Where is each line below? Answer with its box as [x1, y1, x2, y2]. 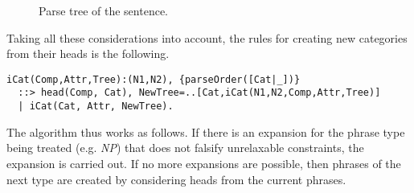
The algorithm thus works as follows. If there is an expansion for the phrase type [6, 123, 405, 140]
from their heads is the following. [6, 45, 170, 62]
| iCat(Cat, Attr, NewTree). [18, 101, 174, 113]
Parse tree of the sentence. [39, 2, 168, 18]
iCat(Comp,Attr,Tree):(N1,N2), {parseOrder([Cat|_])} [6, 73, 301, 85]
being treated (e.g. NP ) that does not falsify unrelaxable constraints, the [6, 139, 364, 156]
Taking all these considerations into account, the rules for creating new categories [6, 29, 408, 46]
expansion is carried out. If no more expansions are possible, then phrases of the [6, 154, 401, 171]
